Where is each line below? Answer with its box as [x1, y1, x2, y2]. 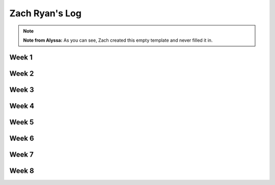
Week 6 [9, 134, 34, 142]
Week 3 [9, 85, 34, 94]
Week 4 [9, 102, 35, 110]
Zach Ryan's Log [9, 8, 81, 19]
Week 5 [9, 117, 34, 127]
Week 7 [9, 150, 34, 159]
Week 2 [9, 69, 34, 78]
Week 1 [9, 53, 33, 61]
